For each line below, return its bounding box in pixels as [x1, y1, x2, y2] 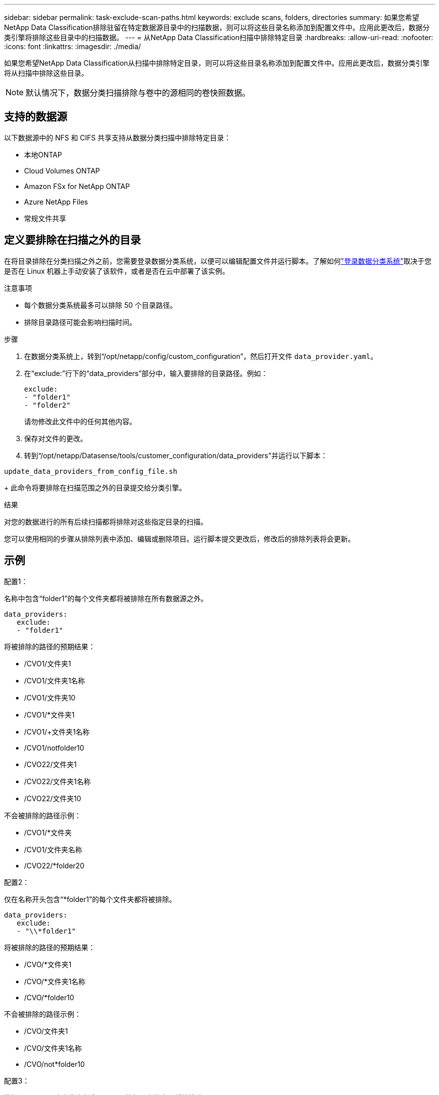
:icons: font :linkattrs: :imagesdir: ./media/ [4, 42, 141, 51]
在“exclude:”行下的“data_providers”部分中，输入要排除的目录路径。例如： [24, 369, 268, 378]
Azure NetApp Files [24, 197, 88, 206]
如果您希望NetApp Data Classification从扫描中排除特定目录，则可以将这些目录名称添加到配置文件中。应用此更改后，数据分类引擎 [4, 59, 430, 67]
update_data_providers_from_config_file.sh [4, 467, 177, 475]
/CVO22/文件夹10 [24, 794, 81, 803]
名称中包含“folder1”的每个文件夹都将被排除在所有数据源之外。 [4, 594, 208, 603]
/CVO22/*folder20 [24, 861, 85, 870]
